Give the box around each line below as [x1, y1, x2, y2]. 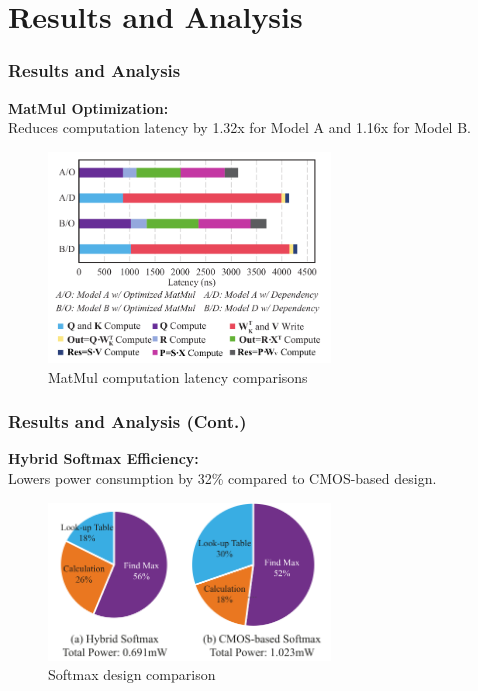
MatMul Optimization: [8, 97, 169, 118]
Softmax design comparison [48, 664, 216, 685]
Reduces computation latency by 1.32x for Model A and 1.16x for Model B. [8, 117, 471, 138]
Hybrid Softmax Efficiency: [8, 448, 199, 469]
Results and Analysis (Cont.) [8, 409, 247, 434]
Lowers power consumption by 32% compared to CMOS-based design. [8, 467, 437, 488]
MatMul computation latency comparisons [48, 366, 308, 387]
